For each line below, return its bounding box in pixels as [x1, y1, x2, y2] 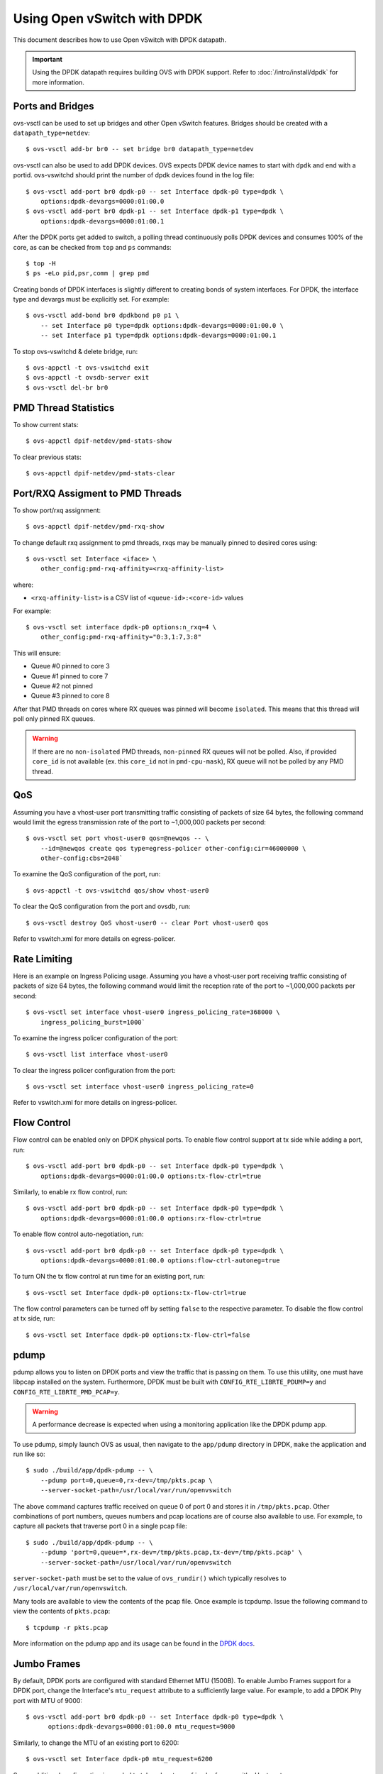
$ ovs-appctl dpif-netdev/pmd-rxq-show [26, 522, 165, 531]
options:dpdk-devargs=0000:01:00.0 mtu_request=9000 [48, 1723, 235, 1731]
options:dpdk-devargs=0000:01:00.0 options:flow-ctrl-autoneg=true [40, 1256, 280, 1265]
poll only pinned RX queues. [13, 715, 96, 723]
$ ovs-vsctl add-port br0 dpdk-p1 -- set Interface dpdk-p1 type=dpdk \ [26, 207, 284, 216]
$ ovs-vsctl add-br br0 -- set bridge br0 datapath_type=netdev [26, 145, 255, 153]
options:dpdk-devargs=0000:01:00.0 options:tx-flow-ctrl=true [40, 1172, 262, 1180]
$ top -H [26, 259, 56, 268]
